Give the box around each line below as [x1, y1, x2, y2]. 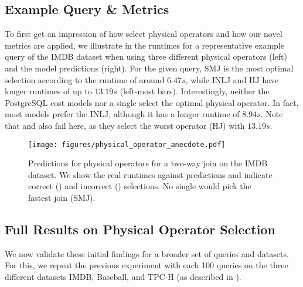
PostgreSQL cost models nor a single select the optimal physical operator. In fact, [5, 96, 299, 108]
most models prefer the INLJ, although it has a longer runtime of [5, 108, 240, 120]
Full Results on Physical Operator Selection [5, 220, 275, 238]
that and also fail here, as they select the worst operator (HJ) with [5, 119, 245, 131]
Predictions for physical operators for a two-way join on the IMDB [28, 157, 268, 169]
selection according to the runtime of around [5, 73, 165, 86]
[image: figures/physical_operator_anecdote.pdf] [28, 140, 226, 149]
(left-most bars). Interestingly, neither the [120, 85, 270, 97]
